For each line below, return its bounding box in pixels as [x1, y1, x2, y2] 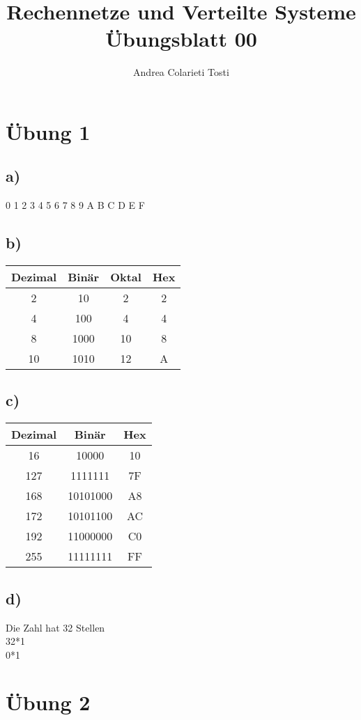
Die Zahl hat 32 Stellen [6, 620, 105, 634]
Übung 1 [6, 117, 91, 146]
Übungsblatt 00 [105, 24, 257, 53]
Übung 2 [6, 688, 91, 717]
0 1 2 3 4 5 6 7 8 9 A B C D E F [6, 198, 145, 212]
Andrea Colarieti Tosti [133, 65, 229, 79]
